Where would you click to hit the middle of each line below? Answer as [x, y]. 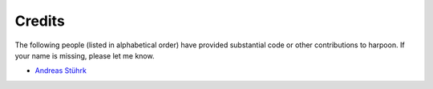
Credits [40, 21]
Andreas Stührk [61, 71]
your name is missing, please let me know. [85, 55]
